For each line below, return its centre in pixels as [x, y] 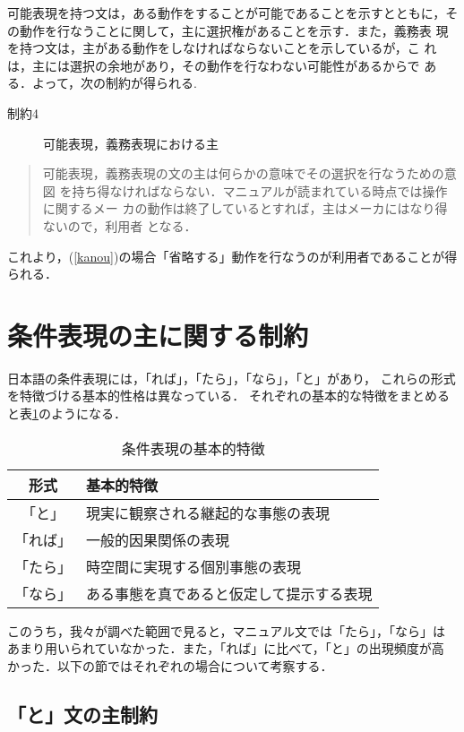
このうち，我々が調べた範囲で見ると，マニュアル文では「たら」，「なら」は [227, 630]
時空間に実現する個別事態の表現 [194, 566]
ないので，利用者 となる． [120, 225]
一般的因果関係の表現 [158, 539]
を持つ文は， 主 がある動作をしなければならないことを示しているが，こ [214, 48]
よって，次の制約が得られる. [114, 83]
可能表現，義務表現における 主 [131, 143]
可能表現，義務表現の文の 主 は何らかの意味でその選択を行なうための [243, 173]
